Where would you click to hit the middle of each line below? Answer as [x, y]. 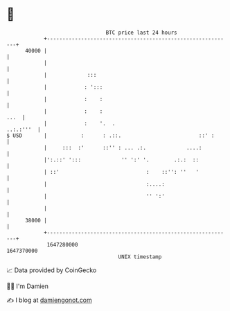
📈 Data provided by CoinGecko [52, 270]
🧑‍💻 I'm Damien [28, 286]
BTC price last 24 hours [141, 33]
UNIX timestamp [140, 257]
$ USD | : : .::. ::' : [110, 135]
